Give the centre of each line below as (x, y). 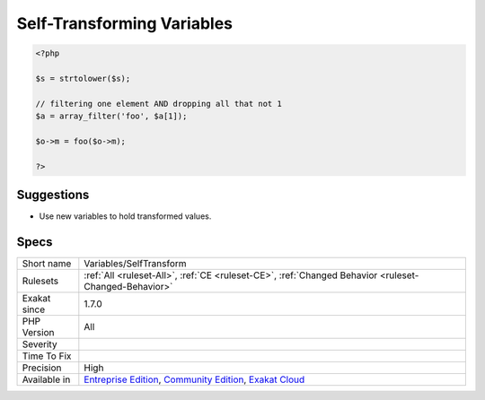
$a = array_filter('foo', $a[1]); (111, 116)
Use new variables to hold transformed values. (125, 216)
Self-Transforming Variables (125, 23)
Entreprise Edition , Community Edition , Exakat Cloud (194, 379)
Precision (42, 368)
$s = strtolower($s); (83, 78)
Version (38, 333)
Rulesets (40, 281)
